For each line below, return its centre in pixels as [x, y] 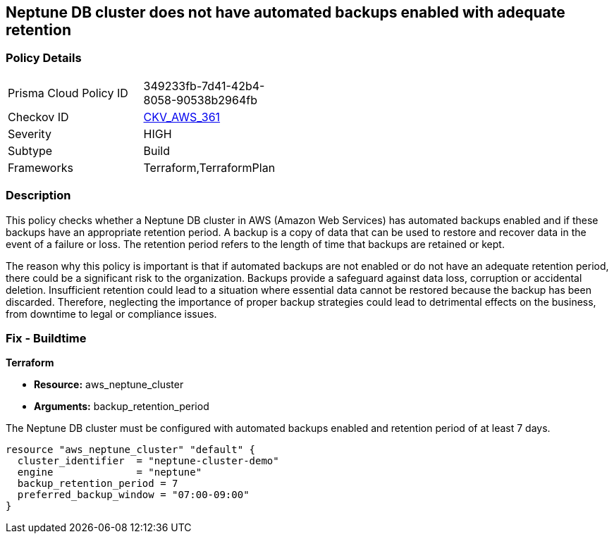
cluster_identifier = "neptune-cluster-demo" [148, 461]
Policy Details [44, 58]
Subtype [30, 150]
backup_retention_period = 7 [98, 484]
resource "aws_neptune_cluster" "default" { [131, 450]
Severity [30, 134]
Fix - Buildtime [46, 338]
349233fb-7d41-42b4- [204, 86]
